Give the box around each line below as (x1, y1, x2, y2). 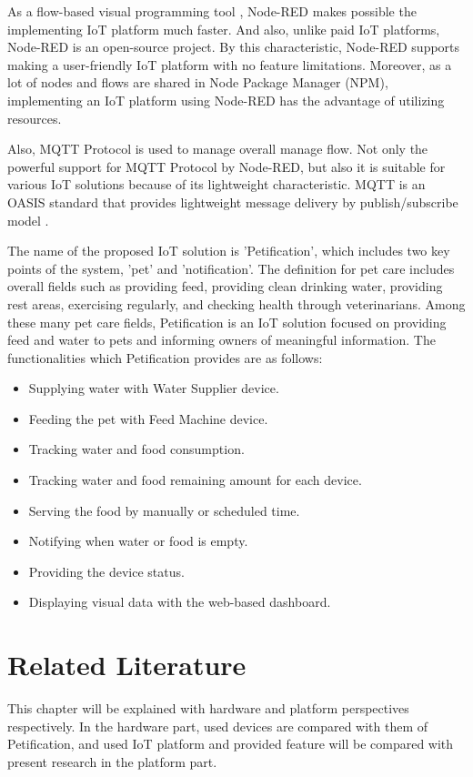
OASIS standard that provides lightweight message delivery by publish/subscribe (7, 192, 458, 211)
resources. (7, 108, 62, 127)
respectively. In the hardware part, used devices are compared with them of (7, 716, 428, 735)
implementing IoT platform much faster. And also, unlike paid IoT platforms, (7, 19, 440, 38)
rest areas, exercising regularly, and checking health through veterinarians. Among (7, 294, 466, 313)
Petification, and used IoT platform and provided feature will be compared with (7, 734, 454, 753)
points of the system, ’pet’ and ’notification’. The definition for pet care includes (7, 258, 455, 277)
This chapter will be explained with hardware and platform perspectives (7, 699, 409, 718)
